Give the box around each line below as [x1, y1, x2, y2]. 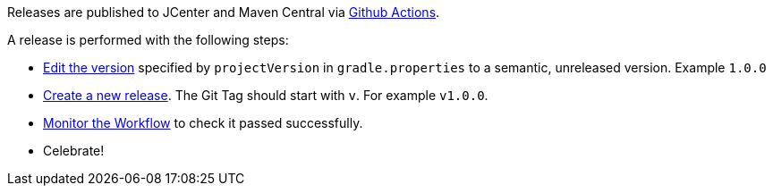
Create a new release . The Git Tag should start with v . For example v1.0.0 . [43, 88, 488, 103]
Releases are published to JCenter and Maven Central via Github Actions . [7, 4, 440, 20]
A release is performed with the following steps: [7, 32, 289, 47]
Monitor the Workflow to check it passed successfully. [43, 115, 363, 130]
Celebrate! [43, 143, 105, 158]
